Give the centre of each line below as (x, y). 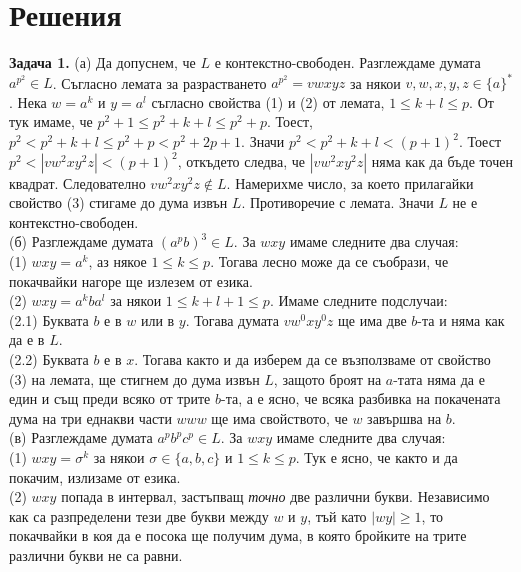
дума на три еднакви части (90, 417)
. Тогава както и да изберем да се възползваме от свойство (312, 358)
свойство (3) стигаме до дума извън (118, 202)
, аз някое (117, 260)
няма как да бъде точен (442, 160)
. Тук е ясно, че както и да (376, 456)
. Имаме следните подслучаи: (358, 300)
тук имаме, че (51, 121)
